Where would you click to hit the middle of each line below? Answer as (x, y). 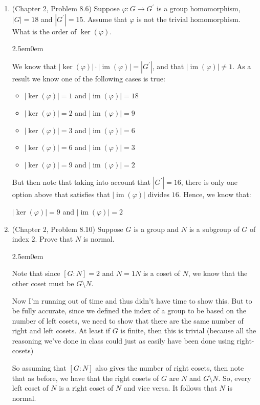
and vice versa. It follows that (170, 388)
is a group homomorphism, (199, 8)
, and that (168, 66)
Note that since (36, 273)
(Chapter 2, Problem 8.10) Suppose (68, 229)
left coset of (30, 388)
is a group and (156, 229)
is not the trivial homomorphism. (189, 19)
